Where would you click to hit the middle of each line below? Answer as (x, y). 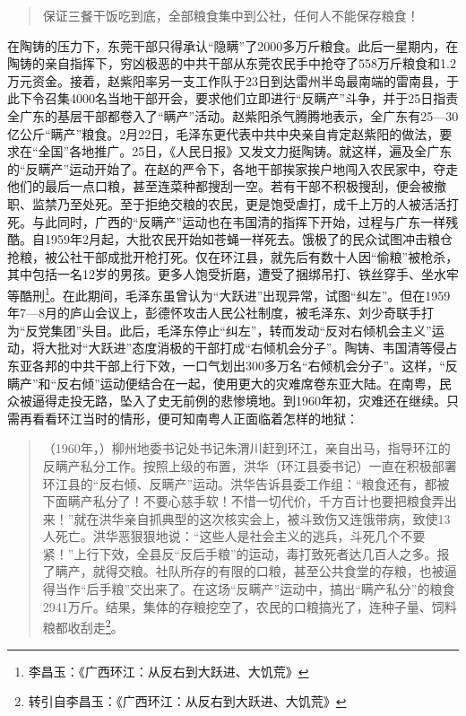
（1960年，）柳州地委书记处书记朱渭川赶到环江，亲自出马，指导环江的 (246, 448)
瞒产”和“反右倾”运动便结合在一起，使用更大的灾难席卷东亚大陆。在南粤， (223, 383)
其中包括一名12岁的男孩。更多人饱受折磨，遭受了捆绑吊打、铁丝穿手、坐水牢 (233, 274)
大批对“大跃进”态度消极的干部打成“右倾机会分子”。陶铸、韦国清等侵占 (251, 348)
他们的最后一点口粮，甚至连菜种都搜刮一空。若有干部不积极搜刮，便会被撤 (227, 186)
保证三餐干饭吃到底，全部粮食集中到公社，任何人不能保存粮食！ (231, 15)
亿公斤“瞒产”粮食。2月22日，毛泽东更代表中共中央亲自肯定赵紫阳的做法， (224, 133)
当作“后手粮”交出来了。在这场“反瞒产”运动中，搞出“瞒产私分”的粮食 (255, 589)
